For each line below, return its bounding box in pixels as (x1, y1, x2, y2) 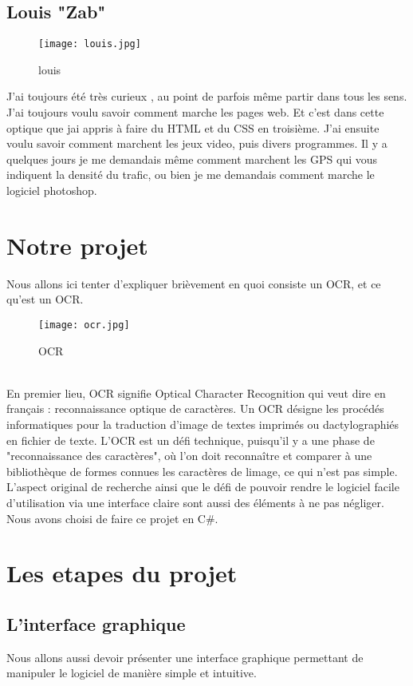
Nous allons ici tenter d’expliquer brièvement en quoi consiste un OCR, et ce (6, 275, 381, 291)
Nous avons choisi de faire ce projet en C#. (6, 510, 218, 526)
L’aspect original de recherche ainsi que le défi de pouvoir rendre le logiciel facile (6, 478, 399, 495)
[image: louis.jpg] (38, 38, 141, 50)
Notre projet (6, 228, 148, 261)
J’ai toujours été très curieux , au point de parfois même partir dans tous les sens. (6, 88, 407, 105)
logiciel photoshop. (6, 182, 97, 199)
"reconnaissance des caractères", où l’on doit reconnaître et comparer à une (6, 447, 372, 464)
